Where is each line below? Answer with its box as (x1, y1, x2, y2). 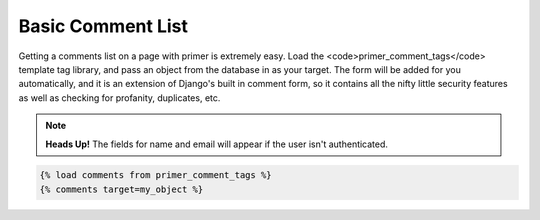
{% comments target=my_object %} (39, 183, 204, 195)
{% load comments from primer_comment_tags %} (39, 170, 272, 181)
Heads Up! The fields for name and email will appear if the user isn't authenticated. (45, 138, 389, 150)
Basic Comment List (18, 15, 189, 37)
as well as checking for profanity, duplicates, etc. (18, 91, 221, 104)
